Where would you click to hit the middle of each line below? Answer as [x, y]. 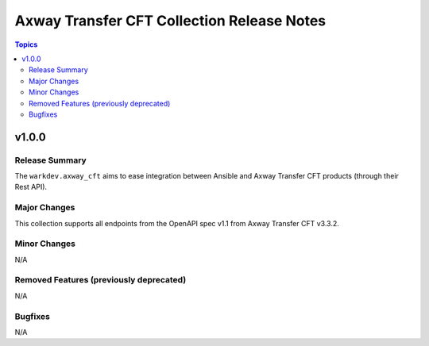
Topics [26, 44]
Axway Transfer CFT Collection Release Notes [170, 21]
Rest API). [31, 187]
